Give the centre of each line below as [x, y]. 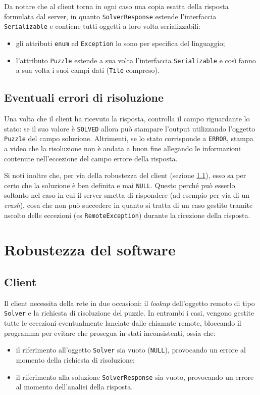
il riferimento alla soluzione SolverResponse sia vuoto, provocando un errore [135, 377]
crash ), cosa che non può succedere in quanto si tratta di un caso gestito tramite [128, 205]
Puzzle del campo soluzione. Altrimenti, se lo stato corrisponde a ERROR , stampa [129, 138]
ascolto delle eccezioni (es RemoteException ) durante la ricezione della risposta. [127, 215]
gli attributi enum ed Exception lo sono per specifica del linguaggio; [120, 43]
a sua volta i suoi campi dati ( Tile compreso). [88, 70]
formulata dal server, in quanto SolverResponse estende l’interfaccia [110, 16]
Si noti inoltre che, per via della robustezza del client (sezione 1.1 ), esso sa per [125, 175]
